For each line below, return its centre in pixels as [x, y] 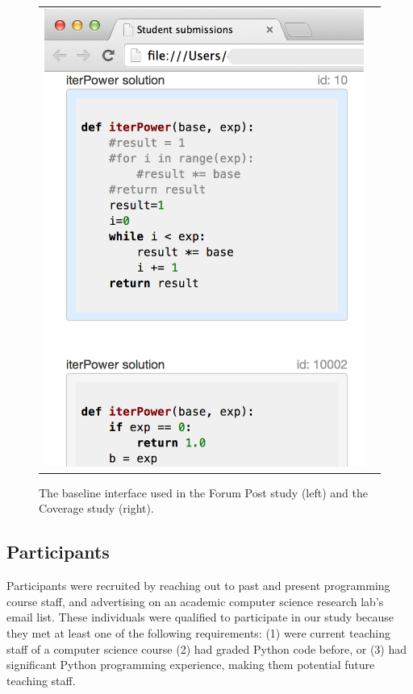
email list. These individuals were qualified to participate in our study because [200, 617]
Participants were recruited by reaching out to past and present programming [198, 586]
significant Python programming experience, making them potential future [191, 665]
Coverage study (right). [96, 508]
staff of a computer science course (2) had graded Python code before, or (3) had [207, 648]
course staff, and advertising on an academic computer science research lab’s [195, 601]
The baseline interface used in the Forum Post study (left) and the [203, 492]
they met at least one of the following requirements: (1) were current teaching [198, 632]
